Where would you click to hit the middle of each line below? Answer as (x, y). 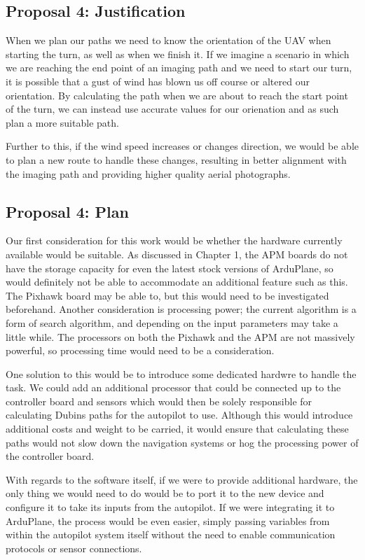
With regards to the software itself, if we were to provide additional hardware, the (182, 479)
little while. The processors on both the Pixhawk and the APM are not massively (180, 336)
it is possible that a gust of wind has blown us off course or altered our (158, 81)
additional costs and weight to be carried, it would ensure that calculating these (177, 429)
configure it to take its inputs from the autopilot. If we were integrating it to (170, 507)
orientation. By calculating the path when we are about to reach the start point (177, 95)
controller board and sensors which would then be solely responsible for (159, 401)
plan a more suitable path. (62, 122)
